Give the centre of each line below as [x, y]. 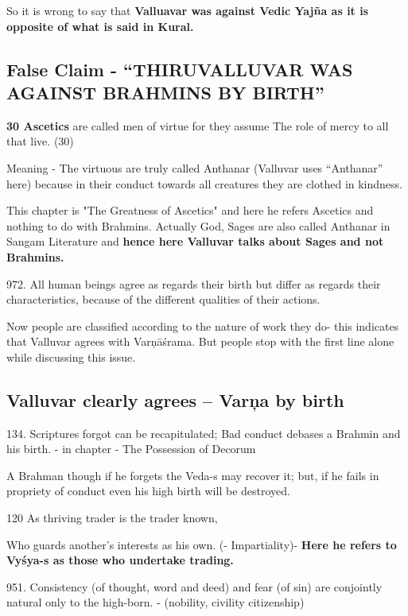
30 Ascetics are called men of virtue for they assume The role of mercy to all [198, 125]
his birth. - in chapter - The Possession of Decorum [131, 449]
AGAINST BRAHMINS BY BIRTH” [165, 92]
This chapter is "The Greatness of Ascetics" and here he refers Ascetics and [190, 210]
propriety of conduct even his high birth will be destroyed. [148, 491]
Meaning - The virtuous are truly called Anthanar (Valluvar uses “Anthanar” [195, 167]
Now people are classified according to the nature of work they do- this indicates [203, 325]
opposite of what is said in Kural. [100, 26]
